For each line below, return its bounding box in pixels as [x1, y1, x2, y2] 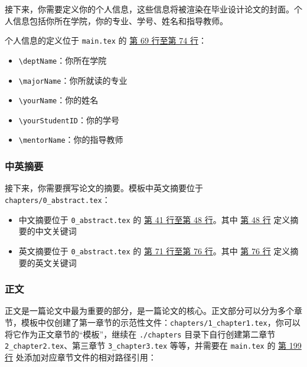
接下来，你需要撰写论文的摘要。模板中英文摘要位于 [5, 182, 203, 194]
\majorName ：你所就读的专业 [18, 74, 128, 86]
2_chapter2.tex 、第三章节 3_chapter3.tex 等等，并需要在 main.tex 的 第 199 [5, 339, 302, 352]
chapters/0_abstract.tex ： [5, 193, 110, 205]
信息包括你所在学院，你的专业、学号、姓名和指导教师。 [12, 14, 228, 27]
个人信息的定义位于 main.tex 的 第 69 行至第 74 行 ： [5, 34, 207, 47]
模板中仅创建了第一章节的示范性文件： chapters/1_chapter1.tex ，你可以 [21, 316, 301, 328]
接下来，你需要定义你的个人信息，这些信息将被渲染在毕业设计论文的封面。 [5, 3, 294, 15]
